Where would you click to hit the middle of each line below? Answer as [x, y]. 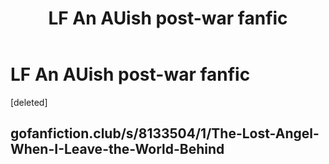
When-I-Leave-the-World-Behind [117, 149]
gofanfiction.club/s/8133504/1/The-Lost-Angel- [165, 133]
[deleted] [29, 102]
